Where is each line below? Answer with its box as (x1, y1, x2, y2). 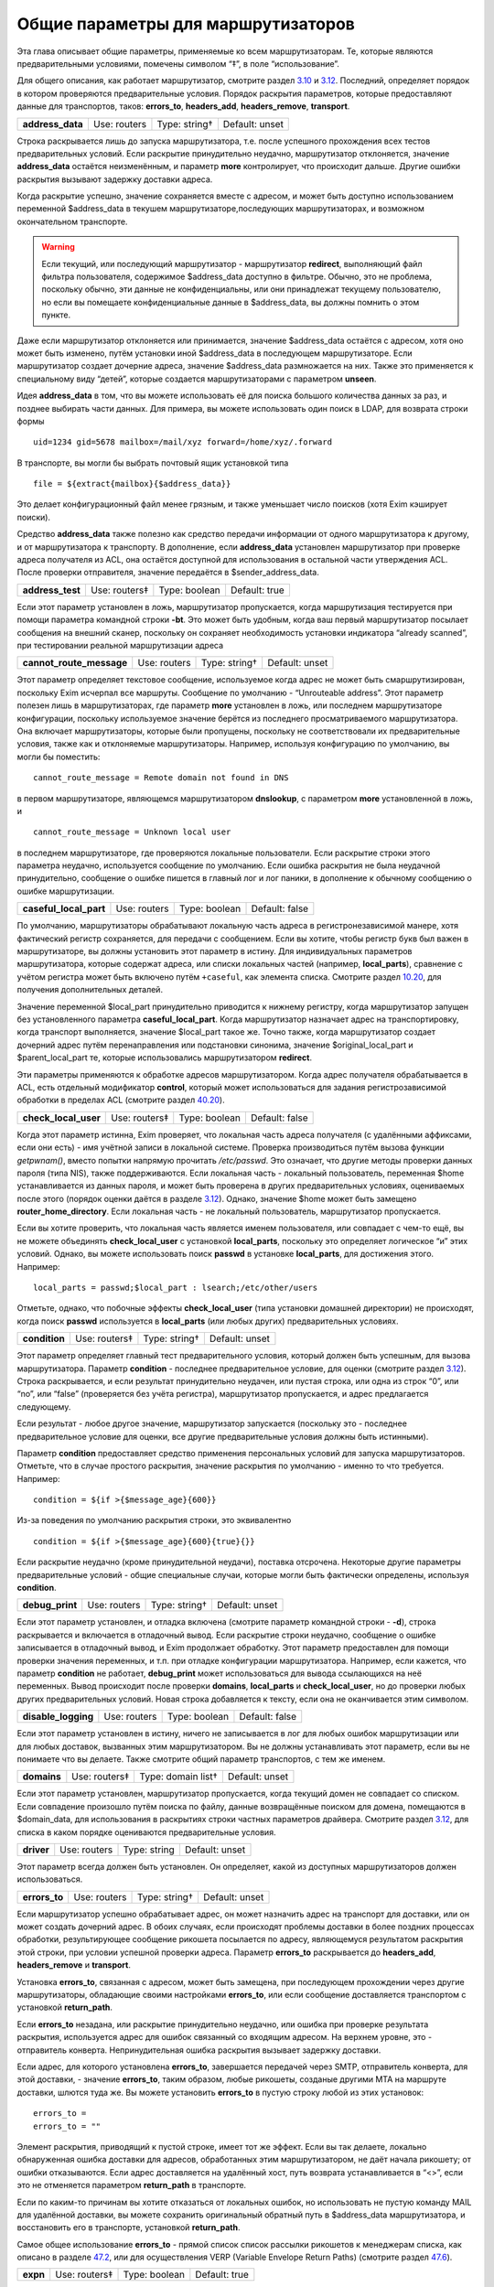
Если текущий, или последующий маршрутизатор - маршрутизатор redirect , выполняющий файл (41, 258, 423, 269)
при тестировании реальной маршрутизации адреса (16, 640, 224, 650)
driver (22, 1843, 50, 1856)
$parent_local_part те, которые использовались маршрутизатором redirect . (16, 1052, 313, 1063)
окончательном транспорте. (16, 216, 128, 227)
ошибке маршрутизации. (16, 886, 114, 897)
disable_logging (22, 1711, 94, 1723)
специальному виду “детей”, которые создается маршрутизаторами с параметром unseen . (16, 373, 377, 384)
